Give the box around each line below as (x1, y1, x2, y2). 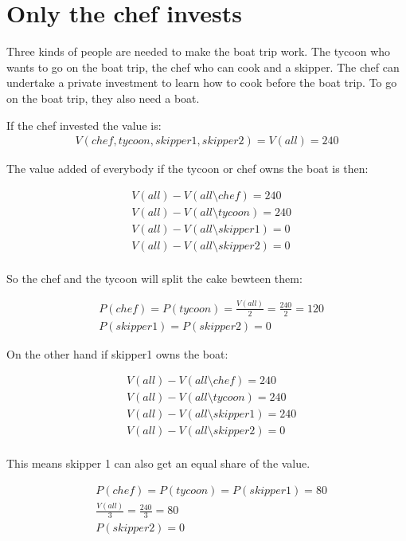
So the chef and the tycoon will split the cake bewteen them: (6, 269, 303, 286)
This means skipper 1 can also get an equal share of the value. (6, 455, 310, 472)
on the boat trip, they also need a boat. (6, 89, 200, 106)
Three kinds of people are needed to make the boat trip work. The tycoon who (6, 43, 391, 60)
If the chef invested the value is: (6, 116, 162, 133)
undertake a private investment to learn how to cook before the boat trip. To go (6, 74, 397, 91)
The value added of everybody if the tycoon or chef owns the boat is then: (6, 160, 369, 177)
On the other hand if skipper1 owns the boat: (6, 345, 228, 362)
